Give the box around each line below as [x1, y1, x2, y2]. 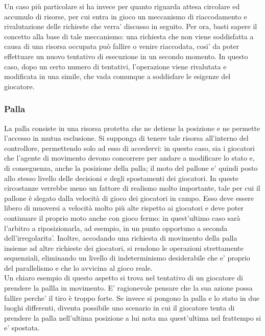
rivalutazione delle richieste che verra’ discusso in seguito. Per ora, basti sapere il [4, 21, 257, 32]
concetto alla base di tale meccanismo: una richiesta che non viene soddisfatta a [4, 31, 254, 41]
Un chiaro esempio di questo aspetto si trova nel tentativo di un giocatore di [4, 272, 243, 283]
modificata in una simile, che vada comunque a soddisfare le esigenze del [4, 71, 231, 82]
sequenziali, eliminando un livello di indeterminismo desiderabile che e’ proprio [4, 252, 250, 263]
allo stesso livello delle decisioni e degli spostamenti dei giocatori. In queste [4, 172, 239, 183]
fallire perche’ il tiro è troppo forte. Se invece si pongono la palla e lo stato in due [4, 292, 260, 303]
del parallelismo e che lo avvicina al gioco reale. [4, 262, 153, 273]
